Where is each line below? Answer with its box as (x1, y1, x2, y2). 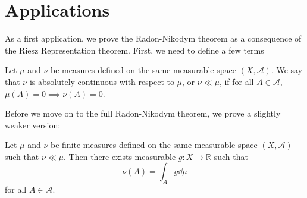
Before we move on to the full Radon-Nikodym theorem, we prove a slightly (5, 107, 281, 120)
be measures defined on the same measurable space (51, 64, 236, 76)
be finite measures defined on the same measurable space (51, 139, 258, 151)
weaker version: (5, 118, 61, 131)
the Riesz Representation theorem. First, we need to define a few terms (5, 43, 264, 56)
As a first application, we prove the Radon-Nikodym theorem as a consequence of (5, 32, 302, 45)
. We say (271, 64, 303, 76)
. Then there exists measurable (64, 150, 176, 162)
